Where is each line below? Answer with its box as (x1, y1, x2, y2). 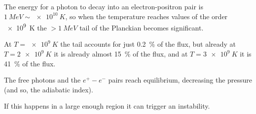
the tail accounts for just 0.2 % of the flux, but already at (60, 39, 236, 49)
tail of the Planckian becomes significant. (79, 22, 204, 32)
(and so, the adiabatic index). (4, 84, 93, 94)
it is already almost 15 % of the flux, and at (54, 49, 188, 59)
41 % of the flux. (4, 58, 56, 68)
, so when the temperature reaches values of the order (65, 11, 228, 21)
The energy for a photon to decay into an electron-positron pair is (4, 1, 204, 11)
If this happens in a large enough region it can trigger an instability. (4, 101, 210, 111)
